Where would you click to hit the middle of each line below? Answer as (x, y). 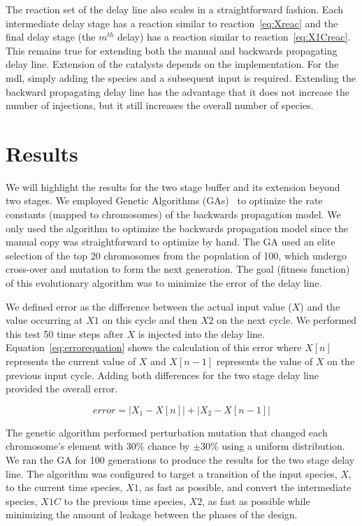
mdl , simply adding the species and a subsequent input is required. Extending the (181, 77)
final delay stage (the (51, 37)
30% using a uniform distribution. (273, 446)
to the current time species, (64, 487)
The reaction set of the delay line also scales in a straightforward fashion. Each (175, 9)
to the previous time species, (125, 500)
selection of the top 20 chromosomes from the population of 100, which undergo (176, 255)
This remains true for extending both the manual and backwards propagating (172, 50)
